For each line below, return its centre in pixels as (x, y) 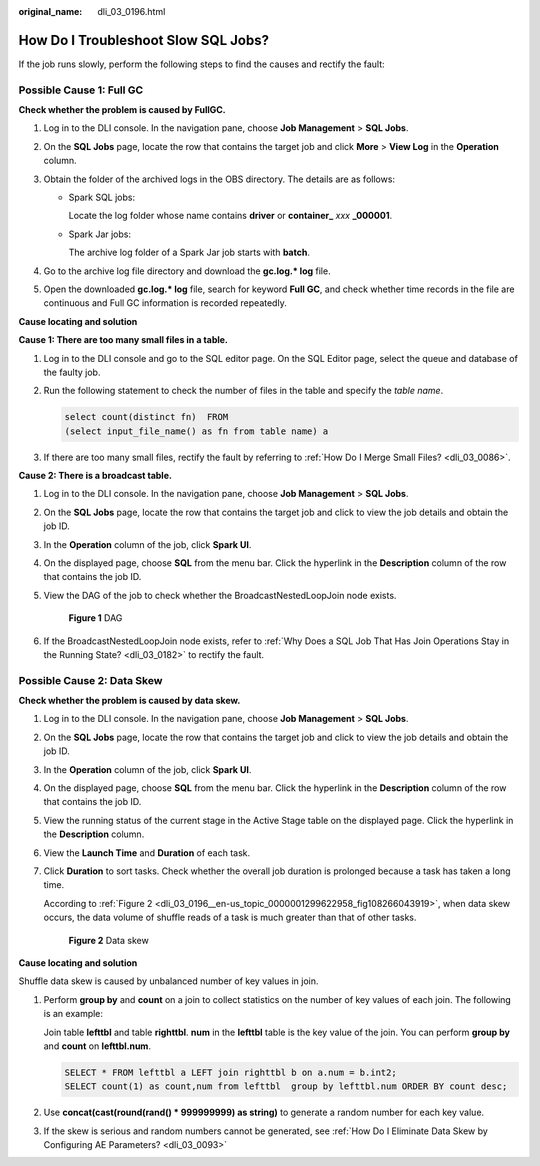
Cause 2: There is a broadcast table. (95, 476)
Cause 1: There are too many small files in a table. (123, 340)
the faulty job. (72, 372)
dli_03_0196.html (131, 11)
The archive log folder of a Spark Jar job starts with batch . (189, 252)
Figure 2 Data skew (108, 940)
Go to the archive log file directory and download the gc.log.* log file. (187, 271)
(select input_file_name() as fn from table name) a (196, 431)
